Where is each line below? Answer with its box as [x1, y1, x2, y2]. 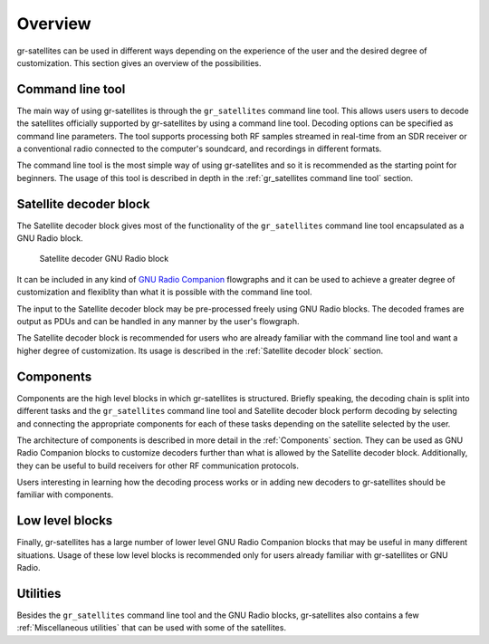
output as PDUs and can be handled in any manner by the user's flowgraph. [16, 316, 300, 327]
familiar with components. [16, 489, 114, 500]
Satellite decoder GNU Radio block [39, 254, 169, 264]
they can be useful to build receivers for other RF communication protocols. [16, 460, 299, 471]
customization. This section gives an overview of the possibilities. [16, 57, 262, 68]
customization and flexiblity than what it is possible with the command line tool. [16, 286, 312, 298]
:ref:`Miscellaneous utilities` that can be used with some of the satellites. [16, 622, 287, 633]
